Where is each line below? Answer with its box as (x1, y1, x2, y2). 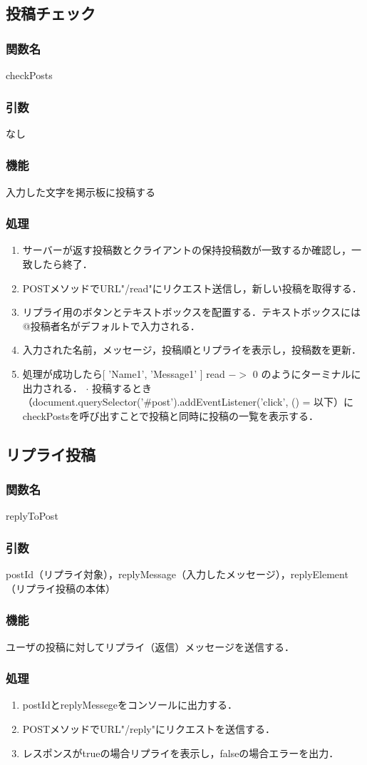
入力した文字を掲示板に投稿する (6, 184, 155, 199)
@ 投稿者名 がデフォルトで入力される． (22, 318, 200, 333)
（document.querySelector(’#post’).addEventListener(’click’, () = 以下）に (22, 394, 354, 409)
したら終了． (32, 257, 93, 272)
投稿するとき (92, 380, 153, 395)
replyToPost (6, 508, 58, 523)
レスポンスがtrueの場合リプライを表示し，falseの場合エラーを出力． (22, 745, 339, 760)
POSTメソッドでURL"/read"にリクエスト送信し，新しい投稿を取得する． (22, 280, 362, 295)
